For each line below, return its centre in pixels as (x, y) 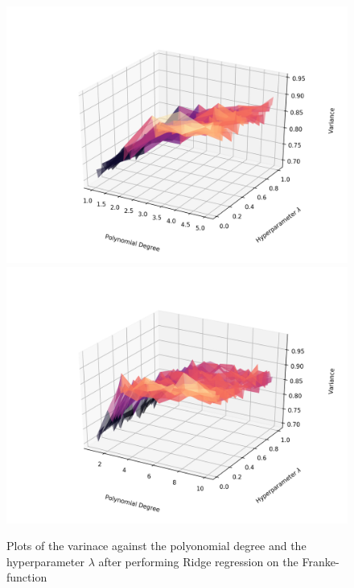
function (27, 577)
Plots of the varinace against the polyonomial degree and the (156, 546)
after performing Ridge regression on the (198, 561)
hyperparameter (45, 561)
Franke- (321, 561)
